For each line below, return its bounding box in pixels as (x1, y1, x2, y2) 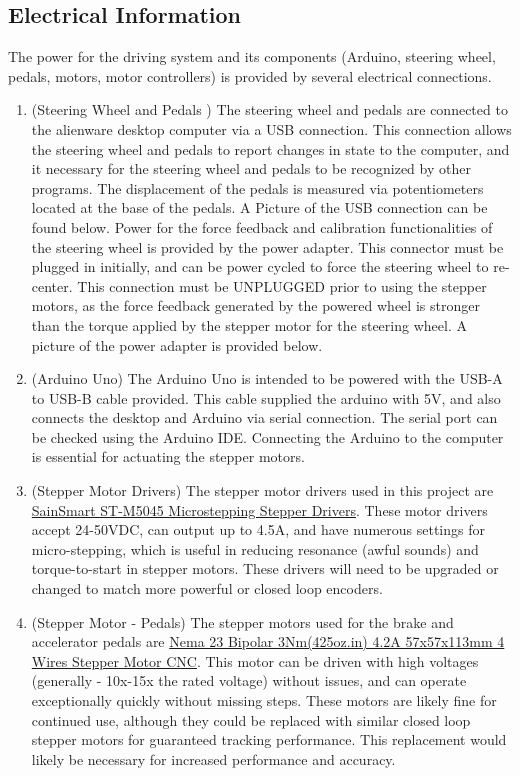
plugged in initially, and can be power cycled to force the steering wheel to (31, 256, 489, 277)
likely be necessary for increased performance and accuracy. (31, 748, 396, 769)
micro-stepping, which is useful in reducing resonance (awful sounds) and (31, 538, 479, 559)
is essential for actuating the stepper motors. (31, 446, 305, 467)
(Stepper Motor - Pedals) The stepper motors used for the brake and (31, 611, 454, 632)
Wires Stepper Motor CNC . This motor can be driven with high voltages (31, 650, 479, 671)
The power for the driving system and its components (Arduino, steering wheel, (8, 46, 496, 67)
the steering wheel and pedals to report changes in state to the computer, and (31, 138, 510, 159)
